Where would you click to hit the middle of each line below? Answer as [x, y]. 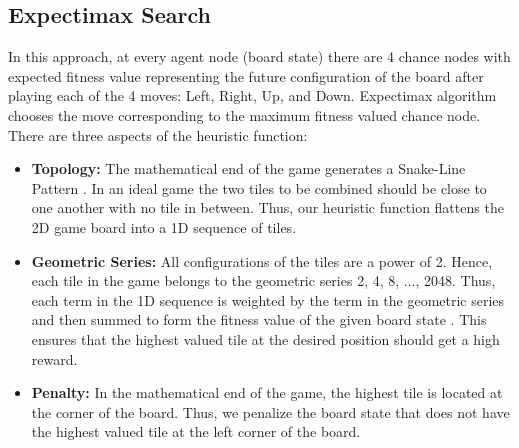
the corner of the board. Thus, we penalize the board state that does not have [270, 411]
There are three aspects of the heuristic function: [158, 134]
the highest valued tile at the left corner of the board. [196, 431]
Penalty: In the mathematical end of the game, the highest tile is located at [267, 392]
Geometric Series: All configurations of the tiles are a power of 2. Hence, [262, 260]
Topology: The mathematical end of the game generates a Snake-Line [248, 168]
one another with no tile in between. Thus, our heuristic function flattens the [267, 207]
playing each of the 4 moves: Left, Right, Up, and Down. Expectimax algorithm [252, 95]
